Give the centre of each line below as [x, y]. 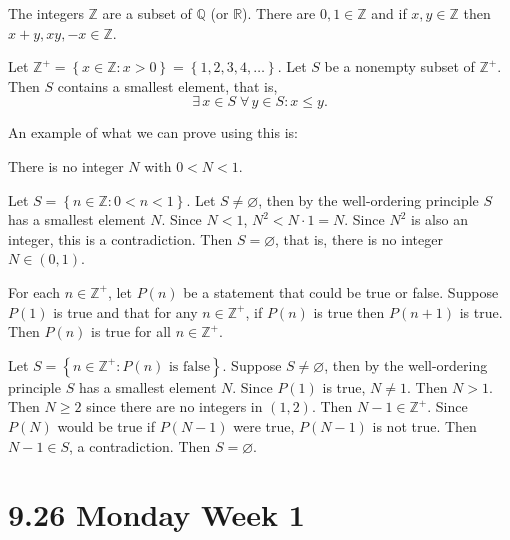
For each [34, 291]
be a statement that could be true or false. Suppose [341, 291]
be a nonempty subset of [399, 66]
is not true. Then [424, 425]
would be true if [106, 425]
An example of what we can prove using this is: [153, 132]
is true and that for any [125, 311]
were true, [264, 425]
